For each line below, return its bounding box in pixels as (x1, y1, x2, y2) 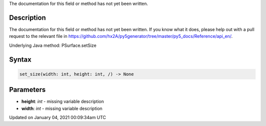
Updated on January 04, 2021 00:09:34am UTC (9, 114, 106, 120)
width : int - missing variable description (21, 105, 103, 111)
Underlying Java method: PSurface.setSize (9, 42, 97, 48)
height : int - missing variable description (21, 98, 104, 104)
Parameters (9, 86, 46, 94)
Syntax (9, 55, 32, 63)
